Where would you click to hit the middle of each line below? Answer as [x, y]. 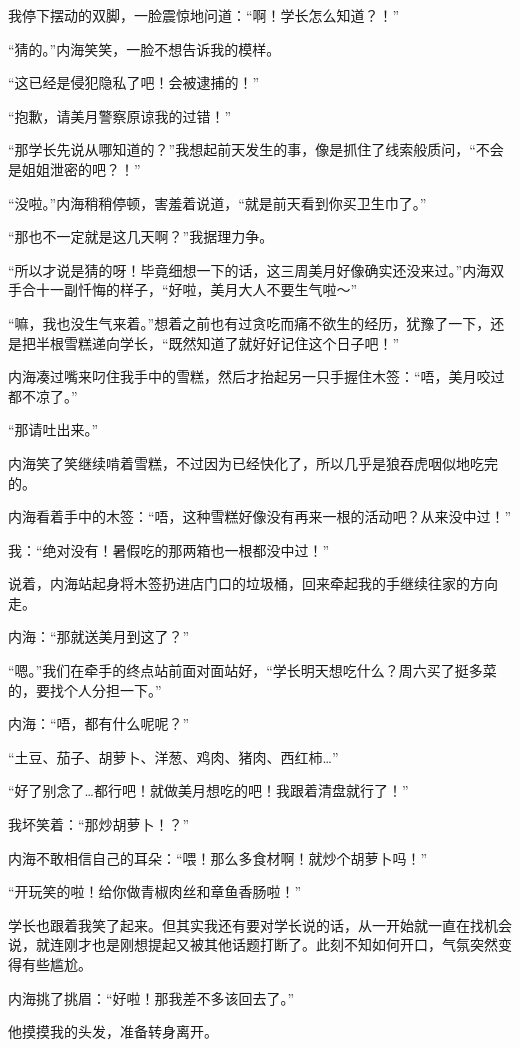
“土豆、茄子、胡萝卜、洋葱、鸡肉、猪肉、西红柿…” [173, 756]
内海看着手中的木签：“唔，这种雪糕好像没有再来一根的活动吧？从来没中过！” [260, 516]
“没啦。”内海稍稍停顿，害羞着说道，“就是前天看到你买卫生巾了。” [217, 202]
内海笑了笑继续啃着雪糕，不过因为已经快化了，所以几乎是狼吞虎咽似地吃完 [253, 462]
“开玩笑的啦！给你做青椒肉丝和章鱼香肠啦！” [155, 891]
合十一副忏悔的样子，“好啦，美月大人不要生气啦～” [189, 289]
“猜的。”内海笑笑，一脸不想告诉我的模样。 [144, 48]
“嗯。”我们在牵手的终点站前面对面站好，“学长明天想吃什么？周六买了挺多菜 [252, 670]
